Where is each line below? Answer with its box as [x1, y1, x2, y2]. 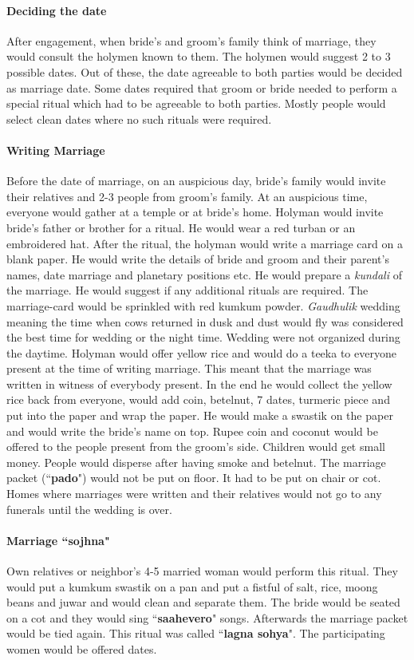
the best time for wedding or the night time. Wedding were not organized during [6, 329, 400, 346]
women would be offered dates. [6, 640, 157, 657]
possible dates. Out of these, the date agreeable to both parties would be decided [6, 63, 403, 80]
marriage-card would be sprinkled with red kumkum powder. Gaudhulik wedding [6, 297, 400, 314]
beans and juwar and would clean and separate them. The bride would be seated [6, 594, 400, 611]
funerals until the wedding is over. [6, 500, 172, 517]
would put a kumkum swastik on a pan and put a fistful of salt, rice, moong [6, 578, 378, 595]
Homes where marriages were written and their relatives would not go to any [6, 485, 382, 502]
